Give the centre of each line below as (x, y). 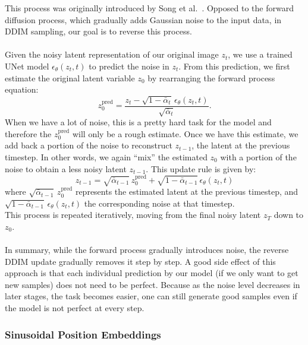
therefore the (28, 133)
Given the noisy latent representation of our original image (112, 54)
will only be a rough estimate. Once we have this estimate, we (185, 133)
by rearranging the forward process (211, 77)
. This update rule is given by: (201, 168)
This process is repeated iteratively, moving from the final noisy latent (133, 215)
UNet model (27, 66)
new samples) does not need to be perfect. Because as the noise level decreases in (153, 284)
